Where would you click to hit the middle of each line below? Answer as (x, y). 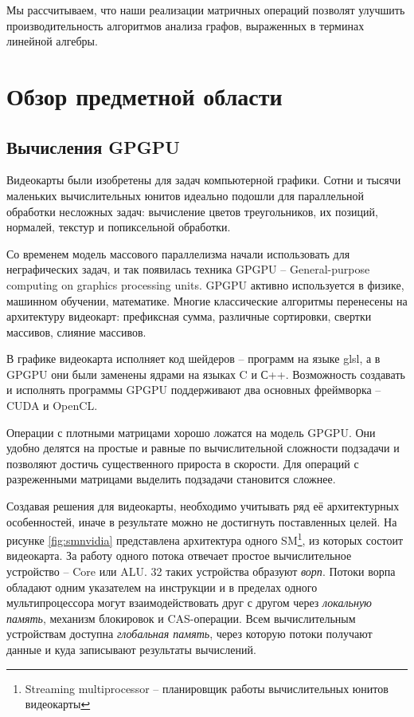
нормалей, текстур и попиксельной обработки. (119, 227)
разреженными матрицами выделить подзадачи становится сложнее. (171, 479)
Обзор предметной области (145, 95)
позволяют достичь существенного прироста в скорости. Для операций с (183, 463)
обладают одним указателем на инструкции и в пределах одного (162, 587)
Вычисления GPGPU (93, 146)
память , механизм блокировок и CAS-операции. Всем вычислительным (181, 618)
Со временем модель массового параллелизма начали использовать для (178, 253)
